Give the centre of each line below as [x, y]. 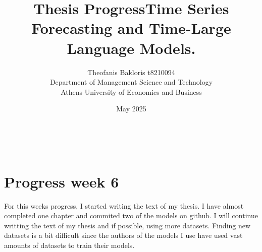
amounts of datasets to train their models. [69, 245]
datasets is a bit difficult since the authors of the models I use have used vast [123, 235]
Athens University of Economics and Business [131, 91]
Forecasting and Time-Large [131, 28]
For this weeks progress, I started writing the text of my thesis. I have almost [124, 205]
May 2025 [131, 109]
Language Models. [131, 48]
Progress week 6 [62, 181]
